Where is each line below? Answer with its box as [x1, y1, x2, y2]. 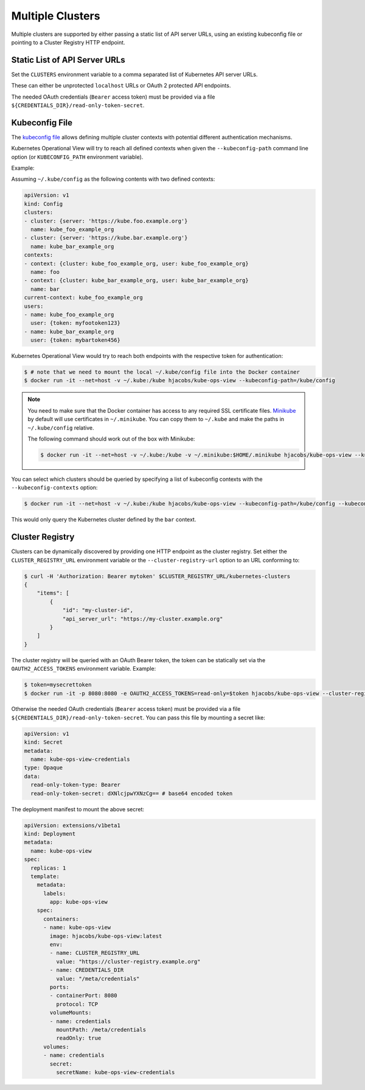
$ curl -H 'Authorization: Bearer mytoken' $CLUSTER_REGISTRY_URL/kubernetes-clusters [24, 573, 291, 579]
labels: [43, 890, 66, 897]
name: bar [30, 285, 60, 292]
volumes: [43, 1043, 69, 1050]
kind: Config [24, 200, 63, 207]
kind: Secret [24, 739, 63, 746]
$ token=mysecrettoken [24, 682, 92, 688]
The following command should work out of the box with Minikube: [27, 435, 195, 442]
